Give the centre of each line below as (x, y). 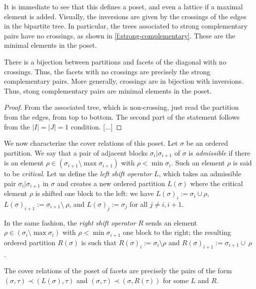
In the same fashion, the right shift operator (70, 222)
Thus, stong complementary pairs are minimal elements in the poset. (108, 90)
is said (242, 163)
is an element (24, 163)
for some (176, 280)
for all (139, 204)
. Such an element (198, 163)
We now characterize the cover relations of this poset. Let (91, 143)
